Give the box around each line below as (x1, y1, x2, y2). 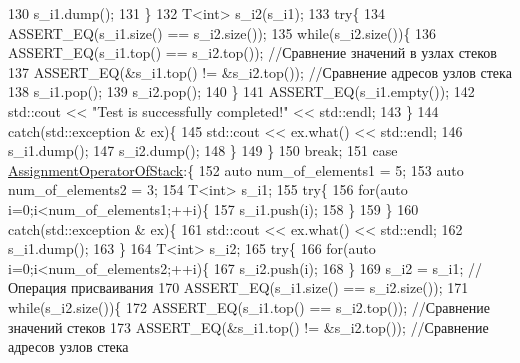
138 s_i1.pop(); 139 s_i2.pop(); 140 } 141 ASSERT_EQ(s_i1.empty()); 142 (8, 81, 475, 102)
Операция (8, 277, 67, 298)
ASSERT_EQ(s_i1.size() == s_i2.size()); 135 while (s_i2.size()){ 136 (8, 22, 437, 43)
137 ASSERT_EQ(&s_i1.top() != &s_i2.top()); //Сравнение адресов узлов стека (8, 61, 512, 82)
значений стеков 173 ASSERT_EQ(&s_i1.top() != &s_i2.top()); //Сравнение (8, 316, 489, 337)
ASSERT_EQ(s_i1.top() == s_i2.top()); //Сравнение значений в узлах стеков (8, 42, 497, 63)
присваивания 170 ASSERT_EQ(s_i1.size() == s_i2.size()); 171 (71, 277, 469, 298)
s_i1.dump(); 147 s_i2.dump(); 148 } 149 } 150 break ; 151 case (8, 140, 398, 161)
